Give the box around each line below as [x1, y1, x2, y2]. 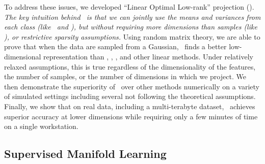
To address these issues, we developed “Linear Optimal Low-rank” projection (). [4, 2, 254, 12]
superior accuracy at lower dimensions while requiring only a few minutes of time [4, 111, 258, 121]
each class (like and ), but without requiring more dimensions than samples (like [4, 21, 257, 32]
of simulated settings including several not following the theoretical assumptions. [4, 91, 256, 102]
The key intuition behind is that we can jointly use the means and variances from [4, 11, 261, 22]
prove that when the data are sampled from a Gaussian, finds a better [4, 41, 227, 52]
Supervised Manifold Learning [4, 146, 167, 161]
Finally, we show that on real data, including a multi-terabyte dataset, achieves [4, 101, 255, 111]
